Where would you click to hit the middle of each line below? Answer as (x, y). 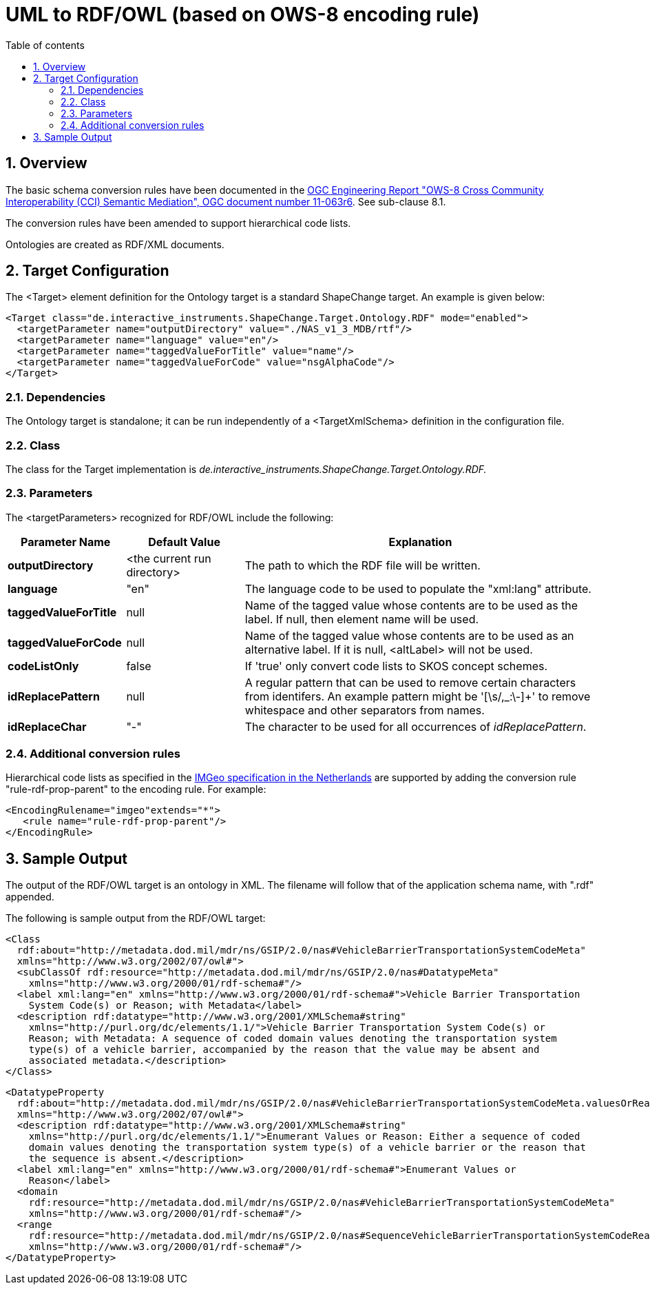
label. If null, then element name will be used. (362, 619)
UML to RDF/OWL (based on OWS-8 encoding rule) (243, 14)
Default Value (184, 542)
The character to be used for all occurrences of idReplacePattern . (416, 726)
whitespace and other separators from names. (365, 710)
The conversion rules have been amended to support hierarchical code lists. (178, 223)
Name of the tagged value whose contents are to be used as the (411, 605)
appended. (30, 897)
